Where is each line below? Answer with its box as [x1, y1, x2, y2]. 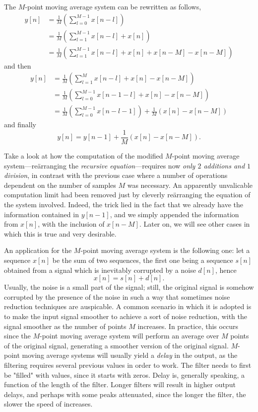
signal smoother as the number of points [4, 321, 127, 331]
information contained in [4, 209, 79, 219]
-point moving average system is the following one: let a [80, 245, 250, 255]
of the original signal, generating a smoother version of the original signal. [4, 340, 229, 350]
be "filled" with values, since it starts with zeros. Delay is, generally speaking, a [4, 369, 245, 380]
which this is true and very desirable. [4, 228, 117, 239]
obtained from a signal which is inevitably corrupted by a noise [4, 264, 196, 275]
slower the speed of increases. [4, 399, 93, 409]
